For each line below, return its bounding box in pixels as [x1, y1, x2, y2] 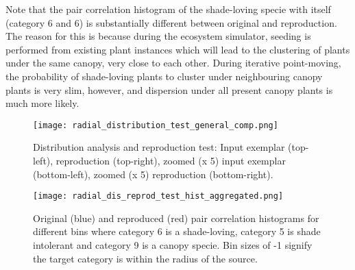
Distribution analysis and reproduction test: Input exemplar [33, 140, 285, 154]
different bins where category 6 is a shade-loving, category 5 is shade [33, 224, 321, 238]
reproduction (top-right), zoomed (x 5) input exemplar [56, 154, 286, 167]
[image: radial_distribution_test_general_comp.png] [33, 120, 278, 130]
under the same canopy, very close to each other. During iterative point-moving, [5, 56, 341, 70]
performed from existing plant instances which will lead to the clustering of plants [5, 42, 350, 56]
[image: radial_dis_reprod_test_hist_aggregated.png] [33, 191, 284, 201]
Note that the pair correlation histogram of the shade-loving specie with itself [5, 2, 331, 16]
